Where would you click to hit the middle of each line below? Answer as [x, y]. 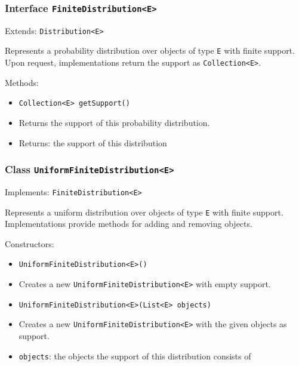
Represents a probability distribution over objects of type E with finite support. [150, 50]
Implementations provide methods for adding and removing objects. [129, 224]
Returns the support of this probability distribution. [114, 122]
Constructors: [30, 243]
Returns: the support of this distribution [93, 142]
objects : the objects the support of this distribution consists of [135, 356]
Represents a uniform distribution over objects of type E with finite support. [144, 212]
